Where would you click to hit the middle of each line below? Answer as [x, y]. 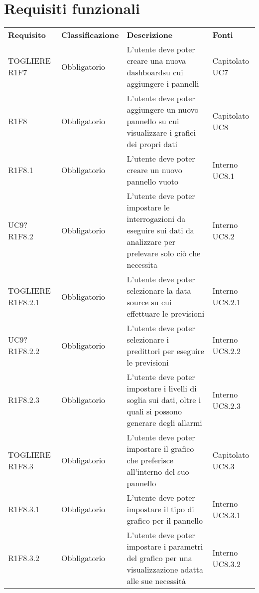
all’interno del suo [158, 472]
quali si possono [154, 411]
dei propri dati [152, 144]
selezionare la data [159, 291]
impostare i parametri [165, 547]
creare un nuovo [154, 170]
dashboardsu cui [155, 72]
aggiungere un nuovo [163, 110]
